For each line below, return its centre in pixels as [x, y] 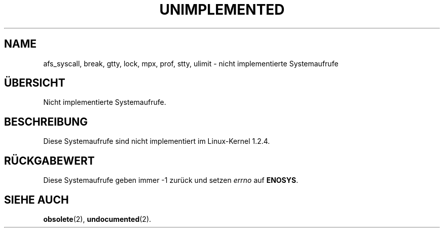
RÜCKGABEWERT [49, 161]
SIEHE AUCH [36, 200]
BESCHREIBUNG [46, 122]
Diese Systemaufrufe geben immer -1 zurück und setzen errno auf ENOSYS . [171, 180]
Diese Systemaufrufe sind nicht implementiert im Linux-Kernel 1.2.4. [157, 141]
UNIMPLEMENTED [222, 10]
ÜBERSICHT [35, 83]
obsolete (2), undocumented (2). [97, 219]
